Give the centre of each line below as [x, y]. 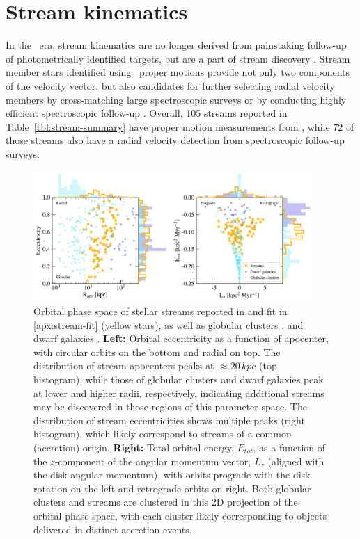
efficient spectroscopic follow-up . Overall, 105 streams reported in [147, 113]
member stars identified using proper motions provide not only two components [178, 72]
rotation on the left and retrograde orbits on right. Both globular [172, 488]
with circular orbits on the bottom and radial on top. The [157, 352]
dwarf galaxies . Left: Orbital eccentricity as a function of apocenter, [181, 338]
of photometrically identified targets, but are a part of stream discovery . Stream [178, 58]
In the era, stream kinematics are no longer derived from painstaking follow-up [176, 45]
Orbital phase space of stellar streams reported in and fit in [161, 311]
